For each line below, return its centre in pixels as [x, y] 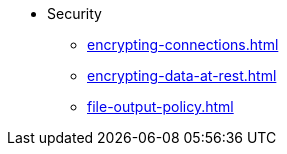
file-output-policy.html [160, 106]
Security [74, 13]
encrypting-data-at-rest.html [182, 75]
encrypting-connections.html [183, 44]
